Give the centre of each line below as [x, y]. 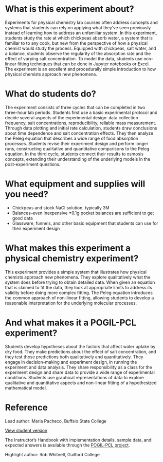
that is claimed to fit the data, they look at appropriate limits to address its [79, 287]
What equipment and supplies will [75, 184]
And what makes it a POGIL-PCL [71, 323]
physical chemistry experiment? [72, 259]
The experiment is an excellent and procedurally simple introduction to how [81, 69]
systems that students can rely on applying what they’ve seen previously [78, 27]
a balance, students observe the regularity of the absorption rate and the [78, 53]
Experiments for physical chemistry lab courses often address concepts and [81, 22]
